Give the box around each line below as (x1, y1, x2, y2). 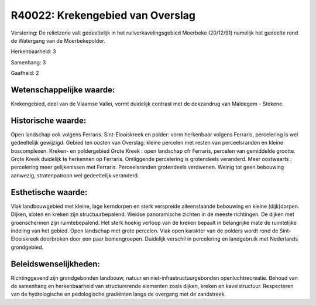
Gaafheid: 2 (11, 70, 39, 77)
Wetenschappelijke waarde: (11, 85, 115, 95)
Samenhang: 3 (11, 59, 46, 66)
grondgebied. (11, 244, 44, 251)
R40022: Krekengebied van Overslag (11, 9, 196, 22)
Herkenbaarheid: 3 (11, 48, 56, 55)
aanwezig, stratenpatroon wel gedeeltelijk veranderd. (11, 172, 139, 179)
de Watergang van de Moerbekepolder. (11, 37, 105, 44)
